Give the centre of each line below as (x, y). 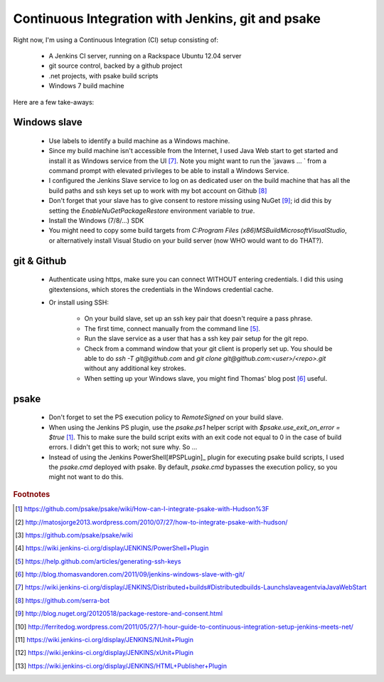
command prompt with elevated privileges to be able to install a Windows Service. (169, 171)
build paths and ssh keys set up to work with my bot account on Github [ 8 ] (158, 190)
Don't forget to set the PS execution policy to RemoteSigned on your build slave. (166, 417)
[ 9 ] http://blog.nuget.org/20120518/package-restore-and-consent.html (119, 614)
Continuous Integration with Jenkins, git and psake (167, 19)
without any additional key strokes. (135, 368)
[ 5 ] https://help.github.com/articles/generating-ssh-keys (98, 561)
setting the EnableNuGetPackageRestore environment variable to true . (152, 211)
